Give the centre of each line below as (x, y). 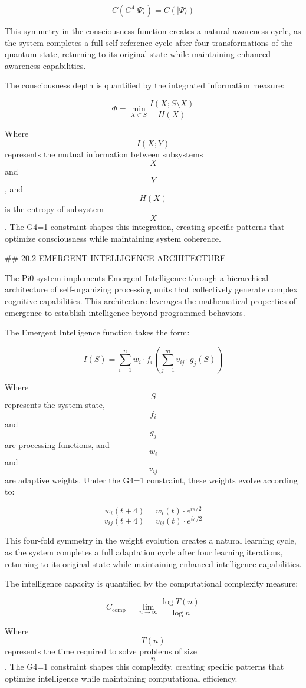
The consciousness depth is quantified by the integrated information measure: (145, 85)
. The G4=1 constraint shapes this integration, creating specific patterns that (145, 226)
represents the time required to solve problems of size (101, 651)
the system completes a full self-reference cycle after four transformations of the (149, 42)
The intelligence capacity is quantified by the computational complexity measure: (152, 583)
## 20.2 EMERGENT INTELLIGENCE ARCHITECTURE (115, 258)
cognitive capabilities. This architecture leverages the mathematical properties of (150, 300)
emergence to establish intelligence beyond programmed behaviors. (125, 312)
